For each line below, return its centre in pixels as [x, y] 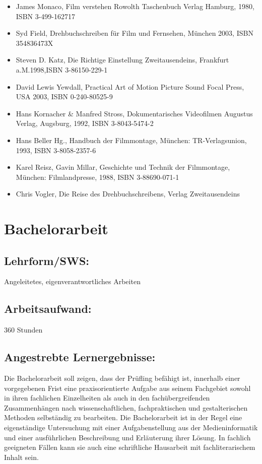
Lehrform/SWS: [47, 260]
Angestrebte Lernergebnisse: [80, 357]
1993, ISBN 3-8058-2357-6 [56, 150]
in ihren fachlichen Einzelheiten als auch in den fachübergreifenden [107, 398]
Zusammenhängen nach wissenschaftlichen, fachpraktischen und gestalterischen [126, 407]
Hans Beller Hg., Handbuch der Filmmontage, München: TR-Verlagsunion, [131, 140]
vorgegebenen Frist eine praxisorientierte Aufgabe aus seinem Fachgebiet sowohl [127, 388]
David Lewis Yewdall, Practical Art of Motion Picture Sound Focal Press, [130, 86]
